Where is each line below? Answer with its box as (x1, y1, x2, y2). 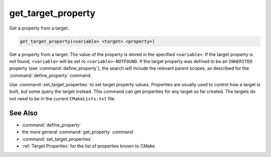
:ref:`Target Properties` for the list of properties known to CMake (22, 143, 155, 149)
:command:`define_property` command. (9, 72, 92, 78)
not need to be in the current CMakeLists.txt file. (9, 95, 116, 101)
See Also (9, 108, 38, 117)
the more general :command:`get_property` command (22, 129, 133, 135)
